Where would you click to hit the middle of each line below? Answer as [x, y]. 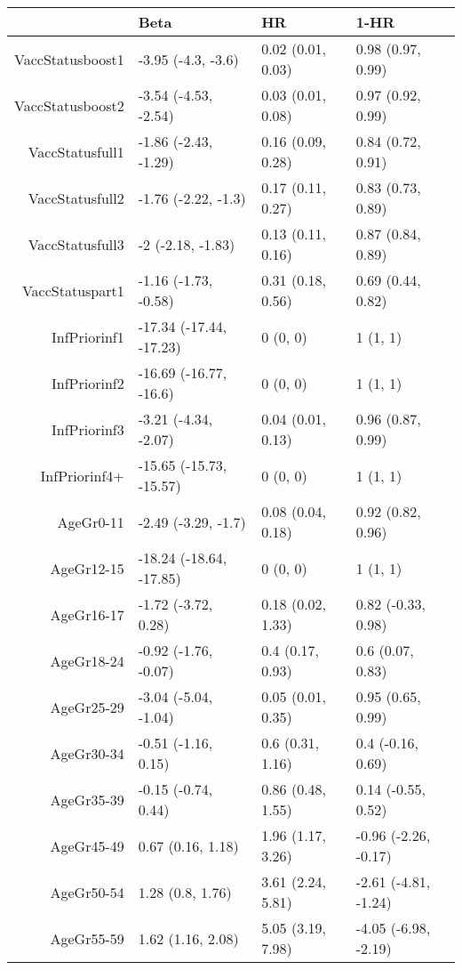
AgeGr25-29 [87, 707]
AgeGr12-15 [87, 568]
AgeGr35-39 [87, 799]
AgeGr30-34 [87, 753]
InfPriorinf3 [88, 429]
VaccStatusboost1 [69, 59]
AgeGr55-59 [87, 938]
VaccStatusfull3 [76, 244]
